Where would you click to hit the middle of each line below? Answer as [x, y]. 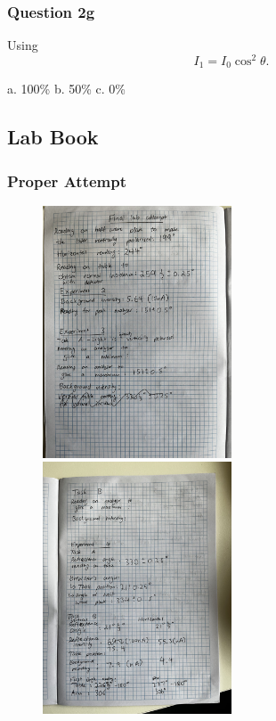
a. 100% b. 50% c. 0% [66, 89]
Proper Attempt [67, 180]
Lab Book [53, 137]
